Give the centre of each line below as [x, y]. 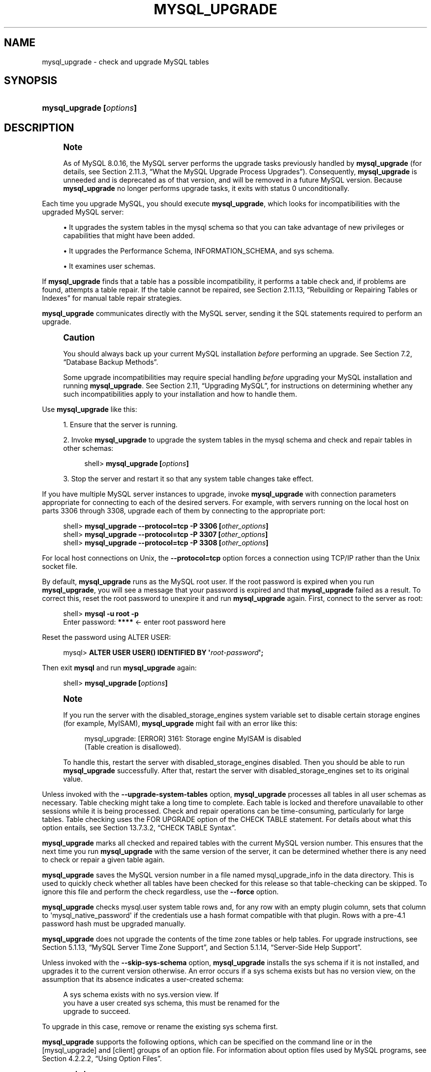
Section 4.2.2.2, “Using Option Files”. [102, 1059]
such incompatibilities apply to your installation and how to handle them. [180, 394]
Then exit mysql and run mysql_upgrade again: [119, 668]
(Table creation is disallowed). [133, 747]
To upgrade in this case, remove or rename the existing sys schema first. [160, 1027]
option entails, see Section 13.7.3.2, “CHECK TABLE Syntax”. [139, 828]
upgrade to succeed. [97, 1011]
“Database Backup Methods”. [111, 362]
